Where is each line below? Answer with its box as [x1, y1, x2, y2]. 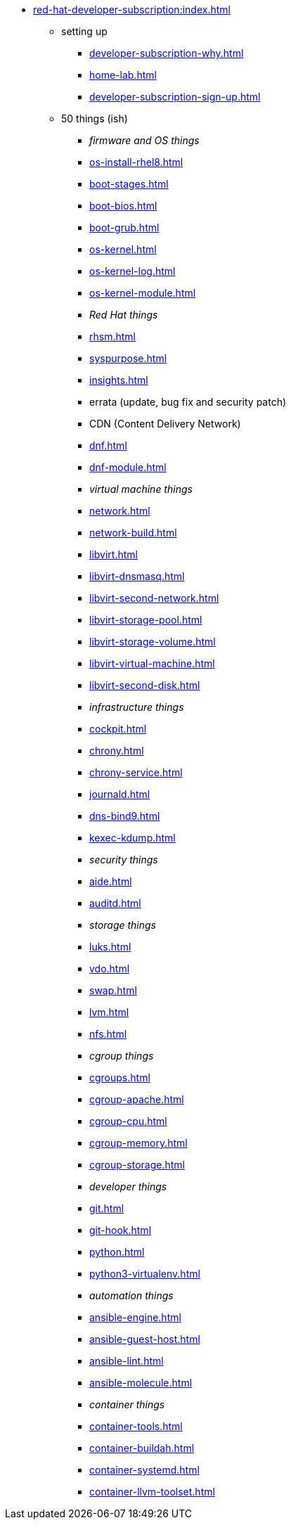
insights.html [89, 374, 148, 386]
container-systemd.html [89, 1464, 200, 1476]
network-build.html [89, 527, 177, 539]
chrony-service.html [89, 766, 183, 778]
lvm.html [89, 1006, 129, 1018]
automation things [89, 1289, 174, 1301]
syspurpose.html [89, 352, 167, 364]
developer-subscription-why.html [89, 47, 244, 59]
